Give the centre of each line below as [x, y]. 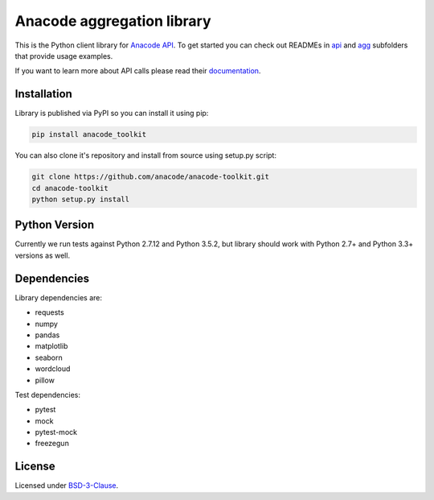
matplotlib [51, 346]
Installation [43, 94]
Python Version [55, 225]
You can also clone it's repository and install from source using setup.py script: [146, 155]
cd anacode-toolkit [70, 188]
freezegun [52, 444]
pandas [47, 335]
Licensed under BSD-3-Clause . [67, 486]
